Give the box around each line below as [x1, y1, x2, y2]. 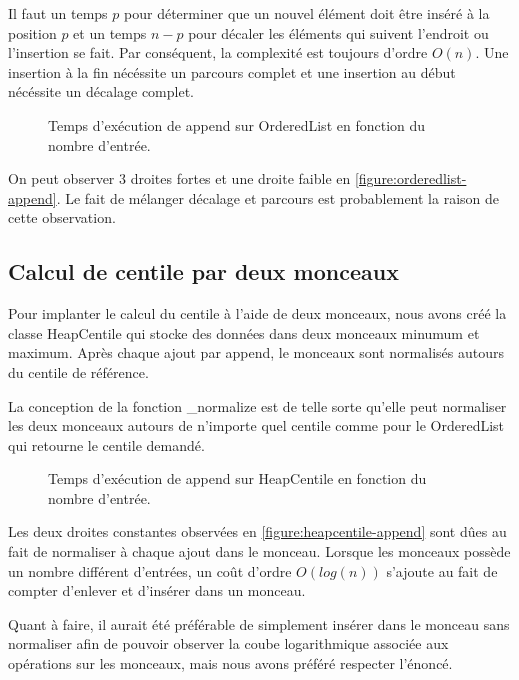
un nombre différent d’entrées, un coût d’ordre [8, 560, 292, 581]
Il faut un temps [8, 3, 108, 23]
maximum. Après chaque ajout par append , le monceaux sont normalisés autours [8, 342, 504, 363]
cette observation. [8, 207, 116, 228]
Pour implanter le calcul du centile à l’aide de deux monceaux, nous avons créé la [8, 303, 507, 324]
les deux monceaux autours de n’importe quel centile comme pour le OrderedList [8, 415, 505, 436]
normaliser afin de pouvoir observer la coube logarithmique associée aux [8, 633, 449, 654]
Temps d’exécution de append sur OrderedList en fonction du [48, 114, 426, 135]
